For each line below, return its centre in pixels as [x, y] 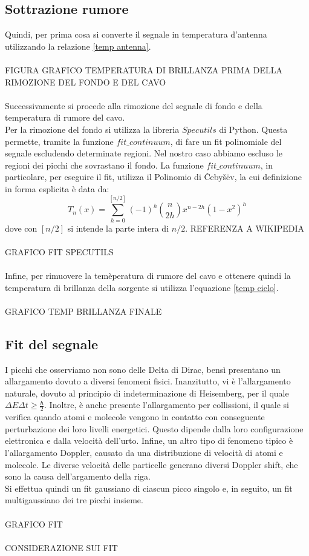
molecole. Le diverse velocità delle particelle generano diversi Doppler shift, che [151, 464]
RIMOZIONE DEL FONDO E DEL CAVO [86, 82]
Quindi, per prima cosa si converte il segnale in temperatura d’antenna [136, 34]
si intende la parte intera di [118, 228]
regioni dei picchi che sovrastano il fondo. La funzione [104, 165]
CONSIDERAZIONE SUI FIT [61, 547]
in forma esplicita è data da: [57, 188]
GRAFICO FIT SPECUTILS [59, 251]
